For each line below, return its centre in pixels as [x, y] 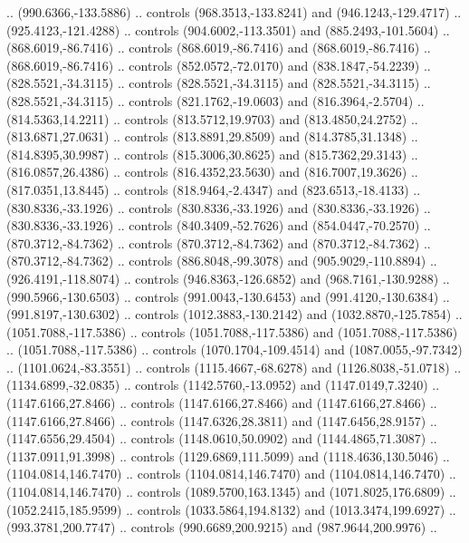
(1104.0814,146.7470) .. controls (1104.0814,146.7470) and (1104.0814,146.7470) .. [231, 474]
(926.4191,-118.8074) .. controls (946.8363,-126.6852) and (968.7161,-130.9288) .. [228, 278]
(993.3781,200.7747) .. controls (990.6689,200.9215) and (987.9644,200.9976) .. [222, 527]
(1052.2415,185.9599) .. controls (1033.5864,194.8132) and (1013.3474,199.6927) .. [231, 509]
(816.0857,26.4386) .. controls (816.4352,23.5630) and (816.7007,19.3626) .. [212, 172]
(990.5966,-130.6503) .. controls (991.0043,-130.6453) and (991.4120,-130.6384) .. [228, 296]
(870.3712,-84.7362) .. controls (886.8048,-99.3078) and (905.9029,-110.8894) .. [222, 261]
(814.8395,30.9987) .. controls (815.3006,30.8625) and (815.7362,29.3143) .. [212, 154]
